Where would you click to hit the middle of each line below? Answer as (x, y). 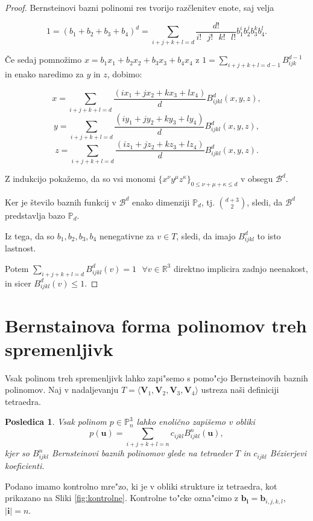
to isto (269, 235)
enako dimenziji (161, 202)
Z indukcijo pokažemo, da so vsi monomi (80, 179)
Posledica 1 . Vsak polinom (56, 422)
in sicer (18, 283)
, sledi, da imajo (206, 235)
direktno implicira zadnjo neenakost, (241, 268)
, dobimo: (125, 74)
